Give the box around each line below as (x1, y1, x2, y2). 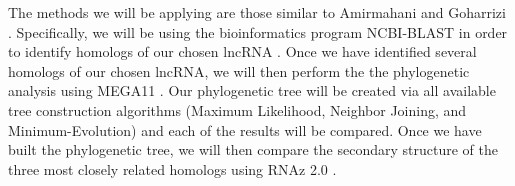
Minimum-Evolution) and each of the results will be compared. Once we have (8, 119, 482, 140)
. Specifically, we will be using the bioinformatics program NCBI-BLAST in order (8, 21, 508, 42)
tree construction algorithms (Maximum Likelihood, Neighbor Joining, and (8, 99, 467, 120)
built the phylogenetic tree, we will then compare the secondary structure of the (8, 139, 498, 160)
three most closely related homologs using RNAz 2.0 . (8, 158, 337, 179)
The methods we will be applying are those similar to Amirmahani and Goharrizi (8, 2, 506, 22)
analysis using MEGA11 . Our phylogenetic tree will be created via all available (8, 80, 496, 101)
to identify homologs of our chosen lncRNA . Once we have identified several (8, 41, 477, 62)
